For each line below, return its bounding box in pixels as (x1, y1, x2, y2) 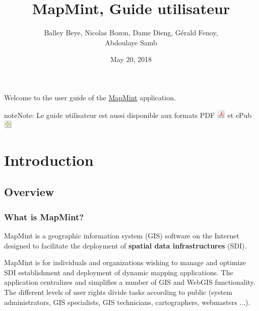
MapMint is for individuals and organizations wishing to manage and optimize (4, 257, 246, 268)
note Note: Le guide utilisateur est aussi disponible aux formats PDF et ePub (4, 109, 252, 120)
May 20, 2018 (110, 54, 152, 65)
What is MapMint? (4, 210, 84, 223)
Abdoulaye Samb (105, 37, 157, 47)
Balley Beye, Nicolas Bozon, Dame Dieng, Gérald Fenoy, (44, 27, 218, 38)
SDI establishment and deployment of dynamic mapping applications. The (4, 267, 233, 277)
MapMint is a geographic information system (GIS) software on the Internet (4, 230, 239, 241)
